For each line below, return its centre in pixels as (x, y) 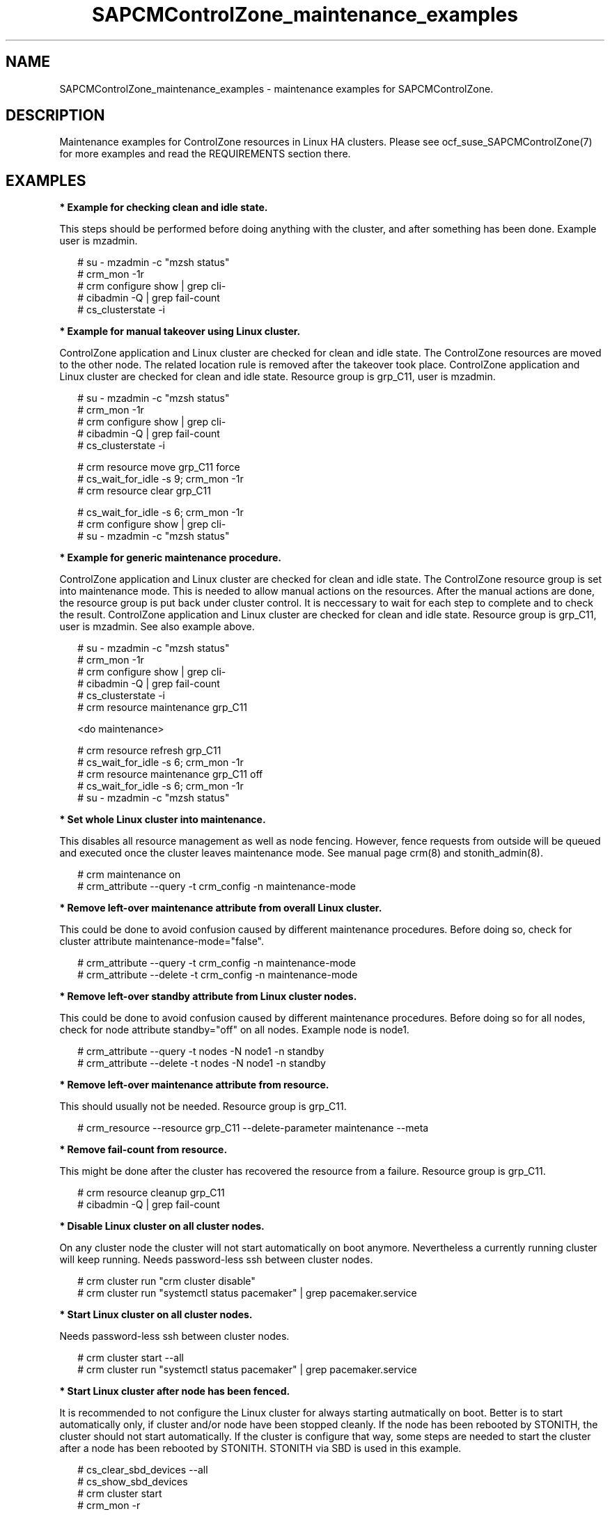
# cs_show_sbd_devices (133, 1482)
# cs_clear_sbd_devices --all (143, 1470)
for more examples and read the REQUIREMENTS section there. (205, 154)
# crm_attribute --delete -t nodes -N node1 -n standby (202, 1063)
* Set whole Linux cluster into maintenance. (163, 820)
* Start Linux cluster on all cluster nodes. (156, 1315)
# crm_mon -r (109, 1506)
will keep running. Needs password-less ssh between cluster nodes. (216, 1260)
